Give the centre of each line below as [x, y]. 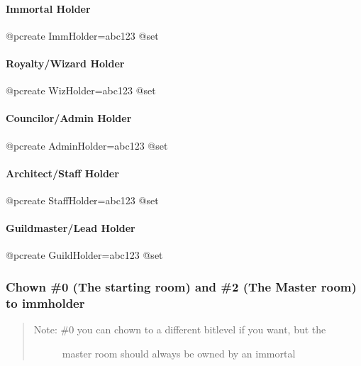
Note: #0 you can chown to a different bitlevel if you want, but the [180, 329]
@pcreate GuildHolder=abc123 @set [84, 255]
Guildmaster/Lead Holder [71, 228]
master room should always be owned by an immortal [179, 353]
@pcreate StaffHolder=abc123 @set [82, 200]
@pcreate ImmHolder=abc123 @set [82, 35]
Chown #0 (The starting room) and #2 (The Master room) [181, 286]
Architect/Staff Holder [62, 173]
